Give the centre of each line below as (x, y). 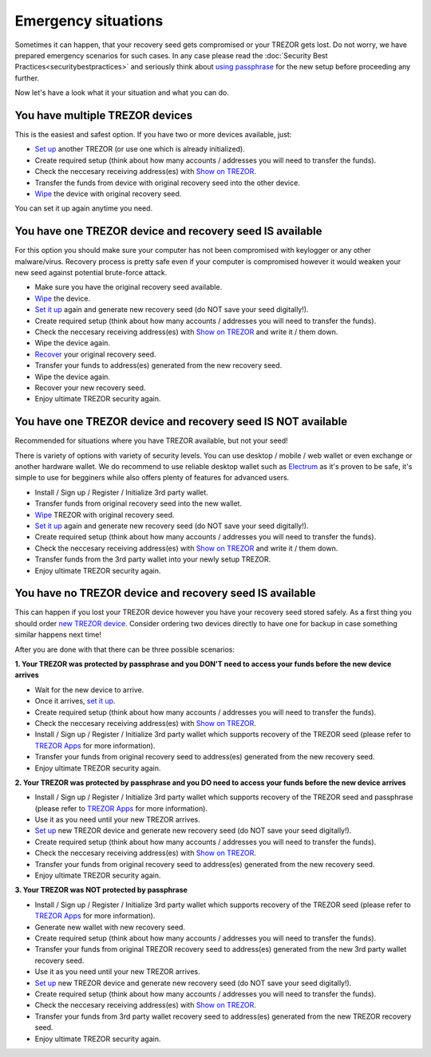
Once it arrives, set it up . (75, 701)
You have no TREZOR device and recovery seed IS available (165, 593)
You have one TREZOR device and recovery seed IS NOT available (181, 422)
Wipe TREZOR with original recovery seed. (105, 515)
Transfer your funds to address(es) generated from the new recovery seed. (158, 365)
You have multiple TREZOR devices (104, 115)
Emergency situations (89, 21)
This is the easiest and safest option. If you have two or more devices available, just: (153, 135)
